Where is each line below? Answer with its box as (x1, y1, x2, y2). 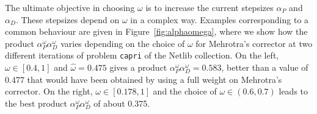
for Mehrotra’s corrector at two (195, 37, 313, 49)
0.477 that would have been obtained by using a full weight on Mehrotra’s (5, 73, 282, 85)
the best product (5, 96, 68, 109)
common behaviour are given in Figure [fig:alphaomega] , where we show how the (5, 25, 308, 38)
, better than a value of (221, 61, 308, 74)
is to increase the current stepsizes (145, 1, 274, 13)
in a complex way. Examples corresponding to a (130, 13, 309, 26)
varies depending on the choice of (60, 37, 185, 49)
